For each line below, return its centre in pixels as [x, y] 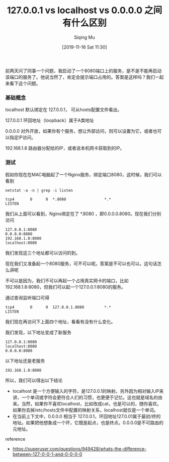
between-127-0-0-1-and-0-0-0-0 [47, 454]
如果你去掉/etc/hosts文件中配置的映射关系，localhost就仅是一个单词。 [85, 410]
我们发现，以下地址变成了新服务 [38, 332]
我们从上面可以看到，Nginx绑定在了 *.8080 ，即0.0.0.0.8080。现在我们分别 [83, 214]
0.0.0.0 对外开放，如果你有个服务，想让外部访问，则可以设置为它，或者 [79, 131]
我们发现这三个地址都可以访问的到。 [43, 252]
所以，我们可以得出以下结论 [34, 380]
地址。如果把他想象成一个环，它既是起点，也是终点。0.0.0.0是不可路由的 [88, 423]
